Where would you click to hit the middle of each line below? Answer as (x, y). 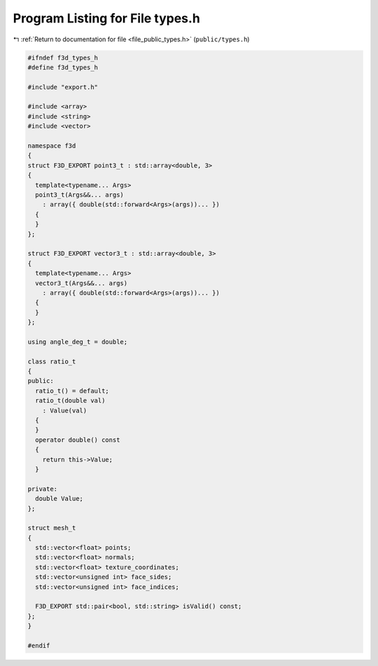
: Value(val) (65, 410)
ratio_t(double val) (70, 401)
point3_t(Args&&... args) (79, 195)
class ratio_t (52, 361)
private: (43, 489)
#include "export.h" (63, 87)
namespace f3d (52, 146)
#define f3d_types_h (63, 67)
